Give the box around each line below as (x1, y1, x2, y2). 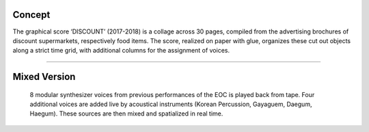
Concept (12, 9, 51, 21)
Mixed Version (12, 71, 76, 83)
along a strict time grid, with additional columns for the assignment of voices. (12, 47, 230, 55)
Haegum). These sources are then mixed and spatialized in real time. (29, 109, 223, 118)
